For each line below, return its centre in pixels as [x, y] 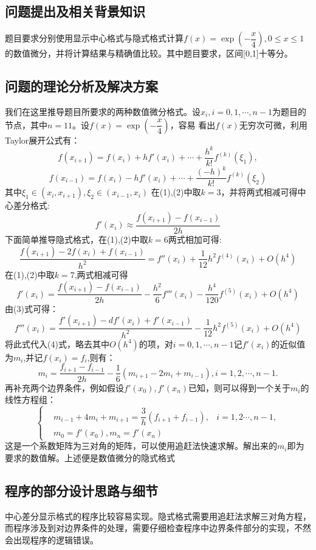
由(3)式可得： [32, 308]
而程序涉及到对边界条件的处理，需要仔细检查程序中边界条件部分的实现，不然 [158, 528]
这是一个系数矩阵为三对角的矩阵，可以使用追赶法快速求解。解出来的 [141, 446]
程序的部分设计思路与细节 [81, 490]
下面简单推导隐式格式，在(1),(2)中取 [77, 239]
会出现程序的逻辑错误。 [52, 539]
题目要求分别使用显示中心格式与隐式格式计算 [94, 38]
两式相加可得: [195, 239]
